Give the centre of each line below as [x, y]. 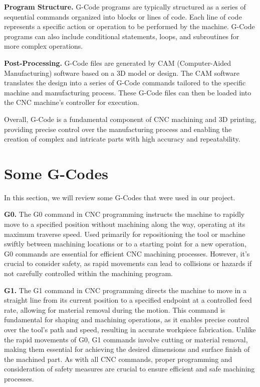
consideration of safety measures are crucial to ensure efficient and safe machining [129, 369]
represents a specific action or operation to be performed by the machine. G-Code [129, 26]
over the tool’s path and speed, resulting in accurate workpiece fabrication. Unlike [130, 329]
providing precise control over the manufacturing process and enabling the [118, 129]
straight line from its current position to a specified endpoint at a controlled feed [128, 300]
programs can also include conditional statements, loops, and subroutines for [122, 36]
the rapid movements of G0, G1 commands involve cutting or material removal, [126, 339]
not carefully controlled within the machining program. [88, 273]
